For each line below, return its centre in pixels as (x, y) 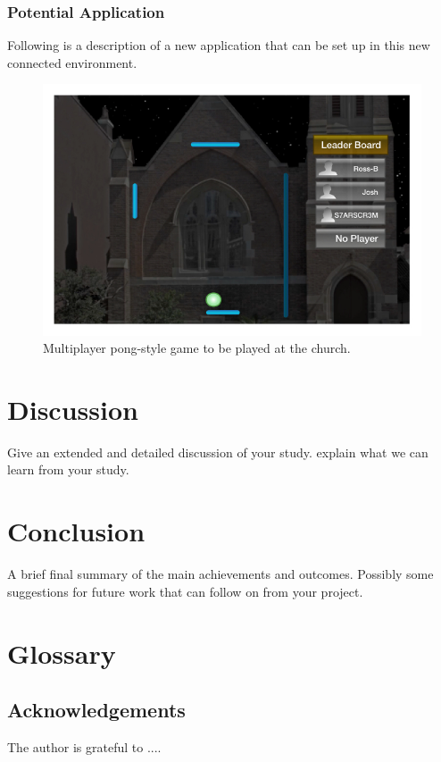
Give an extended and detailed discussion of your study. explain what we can (218, 452)
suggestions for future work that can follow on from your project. (185, 591)
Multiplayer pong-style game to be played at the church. (197, 348)
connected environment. (72, 62)
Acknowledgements (96, 710)
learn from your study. (68, 469)
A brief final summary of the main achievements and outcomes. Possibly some (220, 574)
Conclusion (76, 531)
